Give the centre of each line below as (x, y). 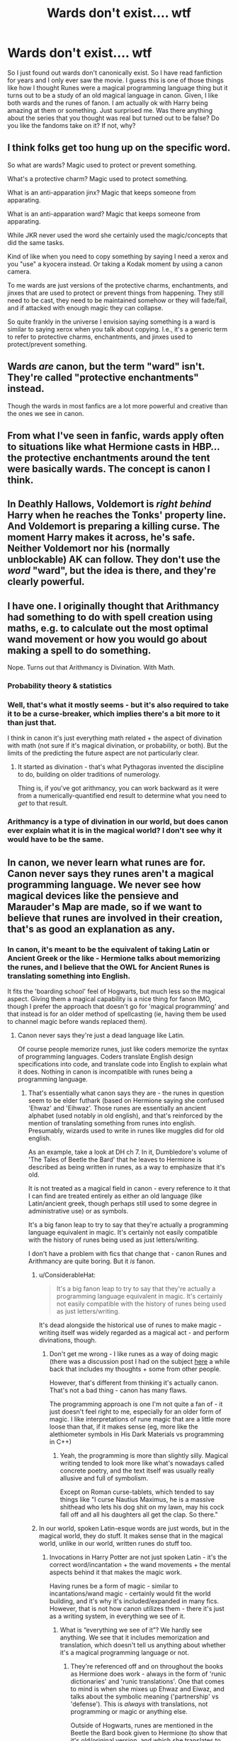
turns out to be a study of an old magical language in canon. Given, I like (113, 95)
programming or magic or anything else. (129, 1711)
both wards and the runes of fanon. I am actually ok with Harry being (108, 103)
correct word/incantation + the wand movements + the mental (140, 1564)
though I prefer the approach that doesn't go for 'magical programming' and (118, 1006)
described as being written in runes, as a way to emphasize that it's (126, 1167)
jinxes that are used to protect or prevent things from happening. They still (116, 293)
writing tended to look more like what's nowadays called (142, 1463)
